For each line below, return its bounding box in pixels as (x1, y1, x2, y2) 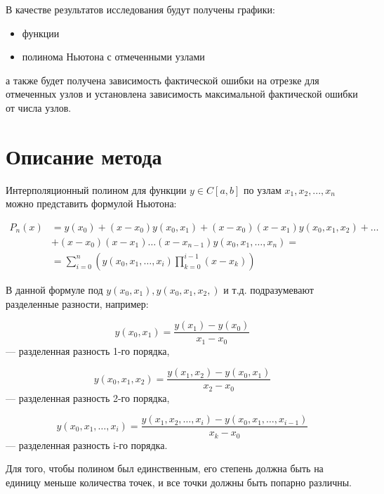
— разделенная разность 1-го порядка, (6, 343, 170, 358)
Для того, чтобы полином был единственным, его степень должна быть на (6, 461, 324, 476)
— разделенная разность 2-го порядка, (6, 390, 170, 405)
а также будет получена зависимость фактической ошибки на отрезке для (6, 72, 319, 87)
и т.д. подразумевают (223, 282, 314, 297)
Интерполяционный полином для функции (6, 182, 187, 197)
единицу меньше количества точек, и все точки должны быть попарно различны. (6, 475, 352, 490)
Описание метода (6, 141, 162, 170)
